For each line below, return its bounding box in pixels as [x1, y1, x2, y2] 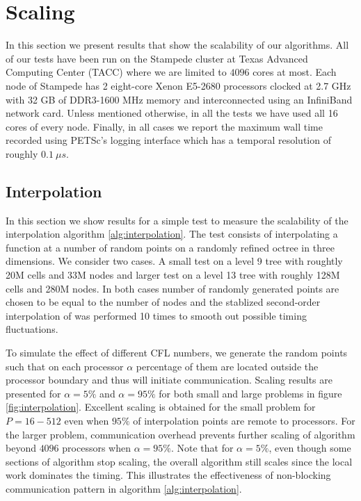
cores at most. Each [252, 65, 337, 79]
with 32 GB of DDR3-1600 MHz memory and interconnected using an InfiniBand [6, 92, 353, 106]
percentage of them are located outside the [136, 359, 319, 373]
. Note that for [170, 441, 234, 455]
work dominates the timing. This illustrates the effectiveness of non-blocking [6, 468, 331, 482]
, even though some [268, 441, 351, 455]
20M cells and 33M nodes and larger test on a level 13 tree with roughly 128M [6, 268, 340, 282]
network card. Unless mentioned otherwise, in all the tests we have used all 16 [6, 106, 338, 120]
